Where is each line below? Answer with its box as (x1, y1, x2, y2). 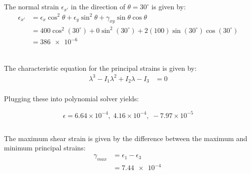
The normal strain (4, 1, 59, 12)
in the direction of (71, 1, 125, 12)
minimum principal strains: (4, 143, 86, 153)
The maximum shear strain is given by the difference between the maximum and (4, 133, 248, 143)
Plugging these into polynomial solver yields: (4, 93, 139, 104)
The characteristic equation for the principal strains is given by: (4, 62, 197, 73)
